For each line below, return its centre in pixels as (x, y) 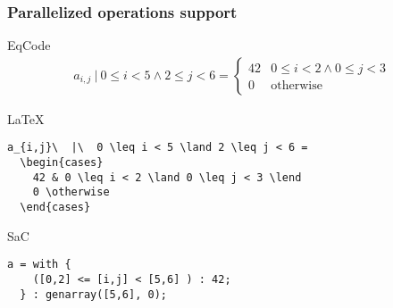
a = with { (39, 265)
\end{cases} (55, 208)
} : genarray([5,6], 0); (93, 294)
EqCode (29, 45)
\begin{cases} (62, 163)
